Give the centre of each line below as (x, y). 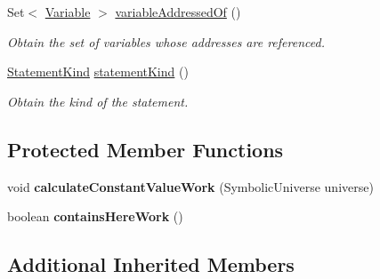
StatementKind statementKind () (98, 72)
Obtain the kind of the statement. (98, 101)
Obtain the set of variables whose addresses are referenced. (166, 41)
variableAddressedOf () (178, 12)
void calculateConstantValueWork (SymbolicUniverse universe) (190, 186)
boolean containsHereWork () (95, 216)
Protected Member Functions (146, 149)
